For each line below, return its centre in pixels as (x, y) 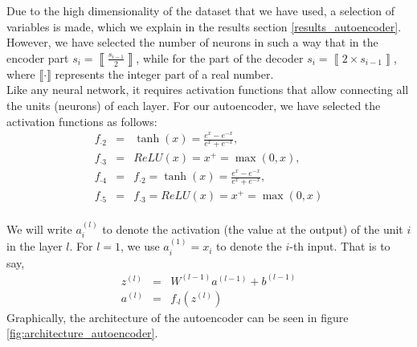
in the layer (35, 246)
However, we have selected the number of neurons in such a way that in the (192, 42)
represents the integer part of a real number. (164, 73)
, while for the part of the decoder (220, 57)
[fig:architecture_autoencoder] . (82, 333)
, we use (140, 246)
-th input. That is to (340, 246)
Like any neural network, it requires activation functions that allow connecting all (208, 90)
